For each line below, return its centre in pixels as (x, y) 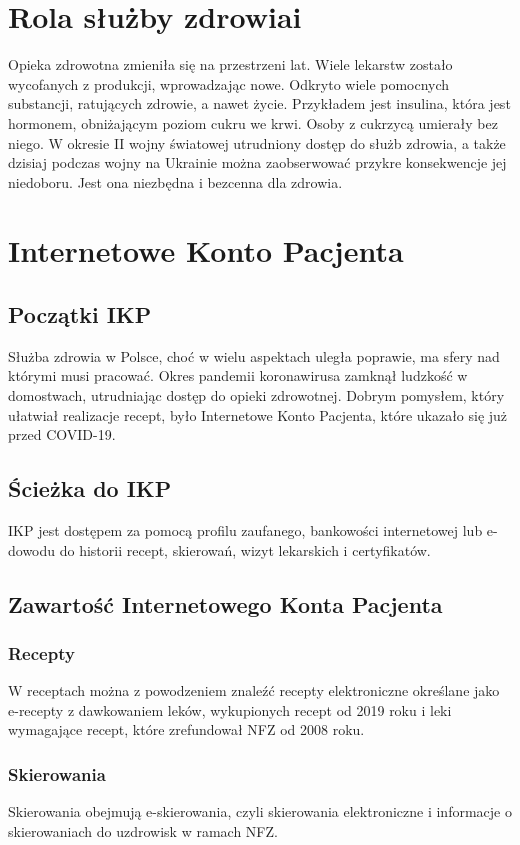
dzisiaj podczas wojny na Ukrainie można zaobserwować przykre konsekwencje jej (257, 162)
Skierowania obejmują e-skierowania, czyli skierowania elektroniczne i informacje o (260, 811)
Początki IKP (80, 314)
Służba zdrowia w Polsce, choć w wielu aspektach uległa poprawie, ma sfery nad (254, 355)
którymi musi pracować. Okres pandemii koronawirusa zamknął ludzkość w (238, 375)
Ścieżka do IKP (90, 488)
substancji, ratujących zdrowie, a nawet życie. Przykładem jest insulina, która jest (259, 103)
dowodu (32, 549)
